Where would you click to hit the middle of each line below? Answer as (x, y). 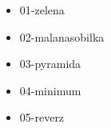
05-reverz (42, 117)
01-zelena (42, 10)
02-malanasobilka (62, 36)
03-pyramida (50, 64)
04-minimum (50, 90)
